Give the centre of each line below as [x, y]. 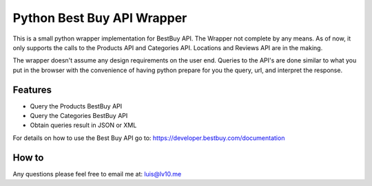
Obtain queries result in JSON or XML [83, 125]
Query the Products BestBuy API [76, 106]
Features [32, 90]
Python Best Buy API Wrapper [100, 18]
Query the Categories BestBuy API [79, 116]
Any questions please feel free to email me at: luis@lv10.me [97, 174]
